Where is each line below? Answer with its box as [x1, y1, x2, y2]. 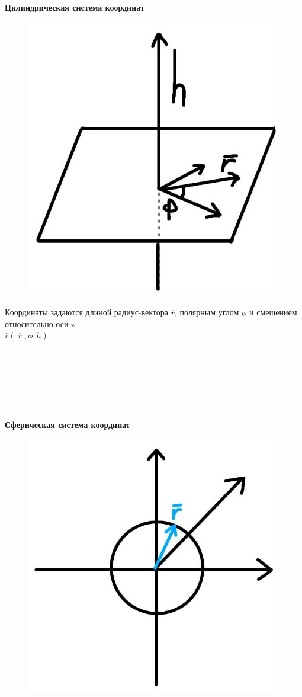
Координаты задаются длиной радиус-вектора [5, 305, 169, 318]
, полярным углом [175, 305, 239, 318]
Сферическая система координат [5, 418, 130, 431]
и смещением [249, 305, 297, 318]
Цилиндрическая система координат [5, 1, 144, 13]
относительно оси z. [5, 317, 78, 330]
